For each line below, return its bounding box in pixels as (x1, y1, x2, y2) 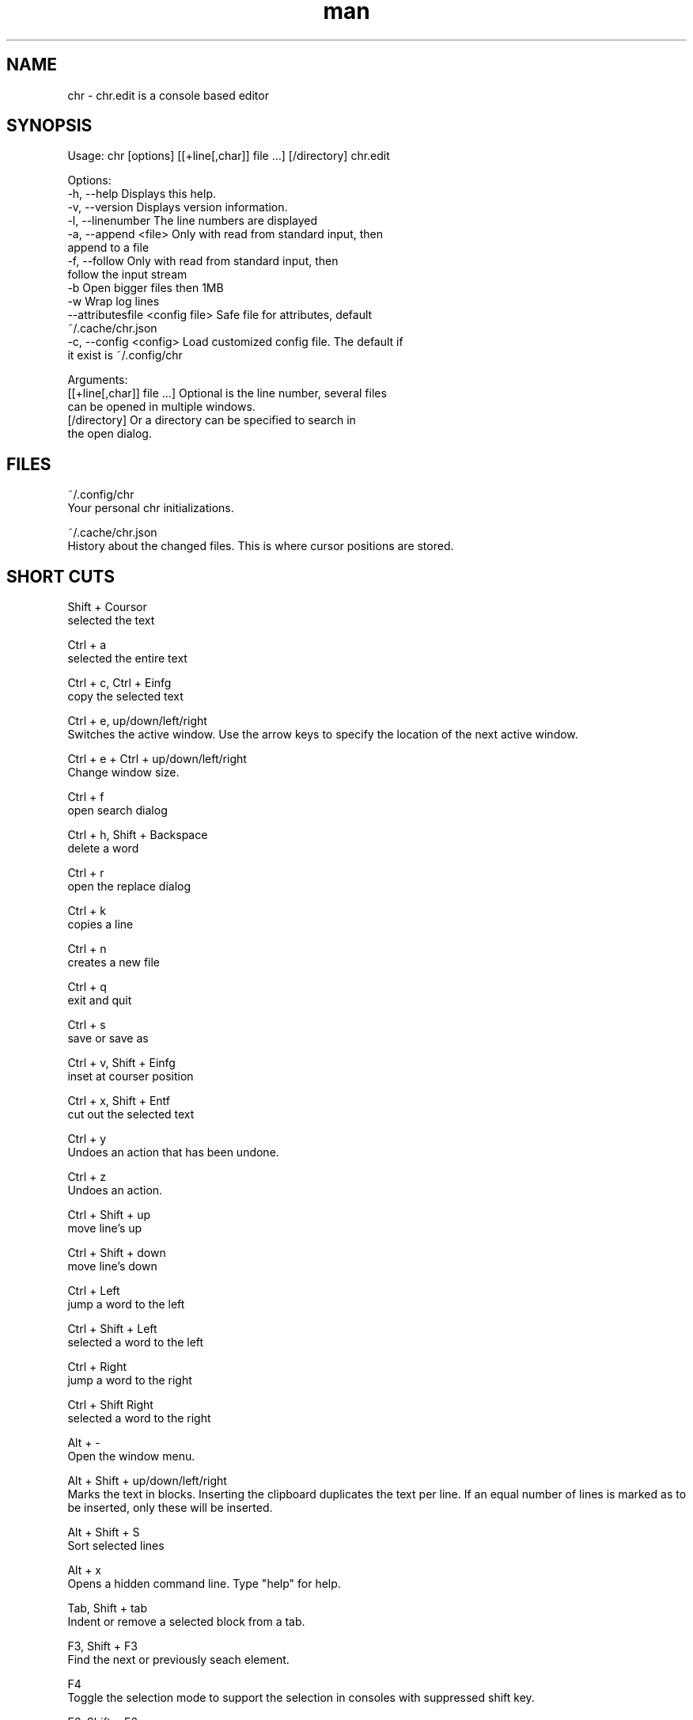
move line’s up (67, 1221, 142, 1236)
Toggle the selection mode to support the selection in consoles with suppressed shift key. (67, 1691, 535, 1705)
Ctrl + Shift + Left (67, 1322, 157, 1336)
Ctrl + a (67, 638, 107, 652)
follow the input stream (67, 268, 187, 282)
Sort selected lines (67, 1539, 165, 1553)
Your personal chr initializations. (67, 501, 234, 515)
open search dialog (67, 803, 168, 818)
